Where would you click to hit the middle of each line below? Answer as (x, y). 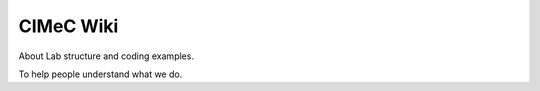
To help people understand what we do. (100, 74)
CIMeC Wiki (68, 26)
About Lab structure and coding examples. (106, 56)
